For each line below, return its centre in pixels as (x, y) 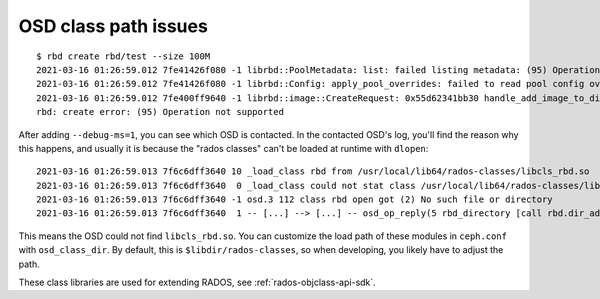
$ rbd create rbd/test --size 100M (123, 56)
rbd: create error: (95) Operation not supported (160, 112)
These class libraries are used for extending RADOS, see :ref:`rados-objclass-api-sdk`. (197, 282)
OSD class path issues (113, 26)
